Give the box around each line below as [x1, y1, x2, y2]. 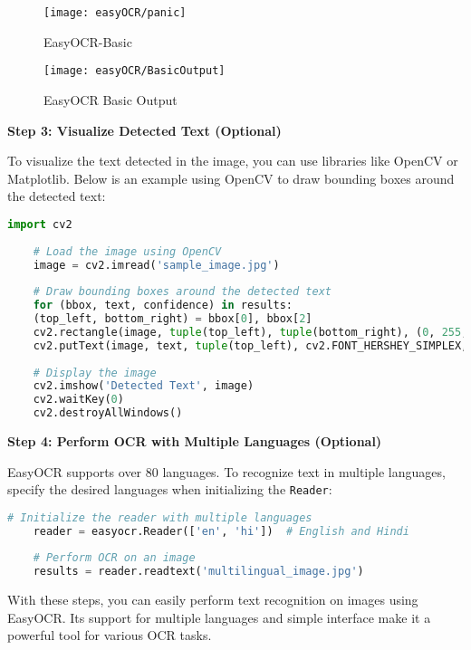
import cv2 [7, 217, 72, 231]
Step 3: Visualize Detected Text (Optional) [7, 120, 282, 139]
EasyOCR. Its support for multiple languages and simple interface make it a [7, 607, 431, 626]
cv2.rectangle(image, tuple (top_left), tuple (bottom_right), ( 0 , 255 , [33, 325, 468, 339]
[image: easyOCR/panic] [43, 6, 187, 19]
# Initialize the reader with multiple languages [7, 511, 312, 524]
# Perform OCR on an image [33, 551, 196, 565]
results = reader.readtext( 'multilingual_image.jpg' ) [33, 565, 364, 578]
